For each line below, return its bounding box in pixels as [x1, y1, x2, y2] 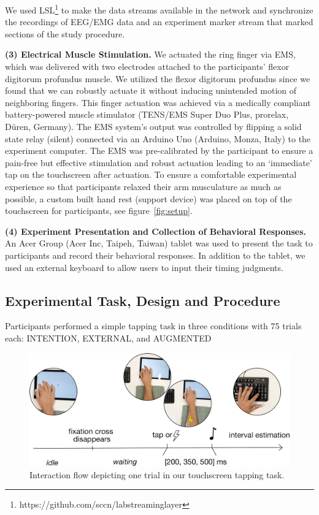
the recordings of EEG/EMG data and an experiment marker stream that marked [5, 15, 313, 28]
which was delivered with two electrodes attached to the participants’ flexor [5, 60, 290, 73]
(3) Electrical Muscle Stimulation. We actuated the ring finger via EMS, [5, 48, 296, 61]
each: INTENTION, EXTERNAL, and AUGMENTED [5, 331, 212, 344]
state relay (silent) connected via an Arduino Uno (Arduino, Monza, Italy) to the [5, 132, 311, 145]
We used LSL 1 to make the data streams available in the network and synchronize [5, 2, 313, 16]
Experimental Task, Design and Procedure [5, 291, 280, 310]
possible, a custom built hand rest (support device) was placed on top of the [5, 192, 292, 205]
